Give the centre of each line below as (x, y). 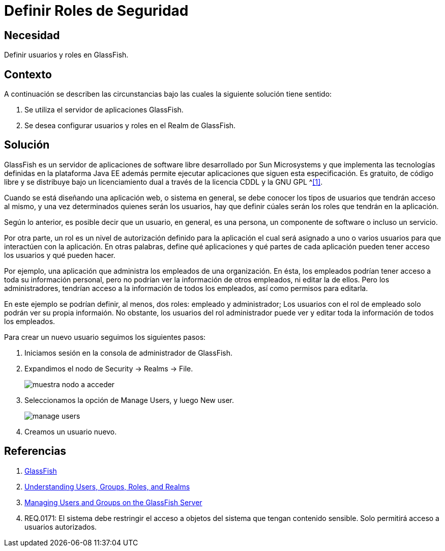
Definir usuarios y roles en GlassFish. (66, 55)
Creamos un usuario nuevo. (71, 431)
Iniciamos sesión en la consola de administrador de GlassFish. (128, 353)
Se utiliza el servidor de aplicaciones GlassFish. (104, 110)
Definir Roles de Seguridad (96, 11)
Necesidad (32, 35)
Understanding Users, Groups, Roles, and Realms (107, 486)
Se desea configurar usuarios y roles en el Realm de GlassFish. (130, 126)
